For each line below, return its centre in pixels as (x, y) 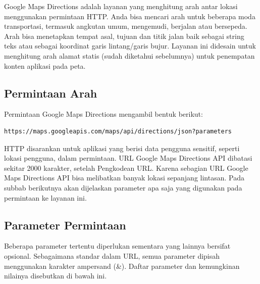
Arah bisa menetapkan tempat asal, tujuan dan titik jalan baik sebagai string (124, 36)
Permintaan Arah (51, 93)
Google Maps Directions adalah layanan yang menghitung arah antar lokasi (121, 6)
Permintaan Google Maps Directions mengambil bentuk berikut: (103, 114)
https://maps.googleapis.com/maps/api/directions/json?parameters (118, 131)
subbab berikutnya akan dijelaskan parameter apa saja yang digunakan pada (123, 187)
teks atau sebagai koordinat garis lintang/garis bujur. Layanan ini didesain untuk (130, 46)
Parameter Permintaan (65, 225)
